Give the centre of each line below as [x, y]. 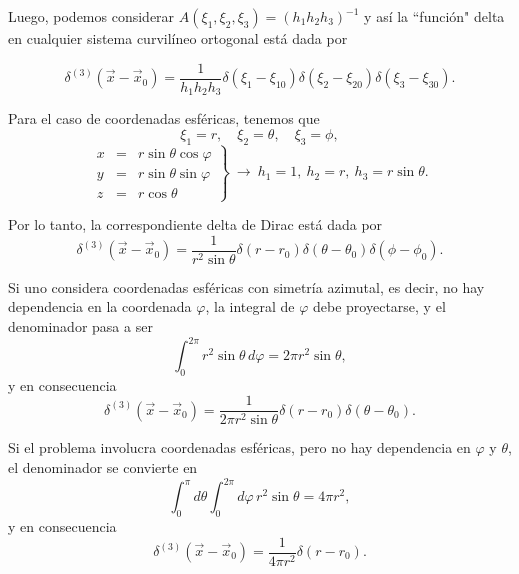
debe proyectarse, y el [379, 306]
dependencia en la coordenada [100, 306]
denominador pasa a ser [80, 325]
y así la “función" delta [434, 16]
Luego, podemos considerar [91, 16]
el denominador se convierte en [103, 467]
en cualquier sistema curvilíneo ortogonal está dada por [178, 38]
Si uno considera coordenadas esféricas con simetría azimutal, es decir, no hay [246, 286]
